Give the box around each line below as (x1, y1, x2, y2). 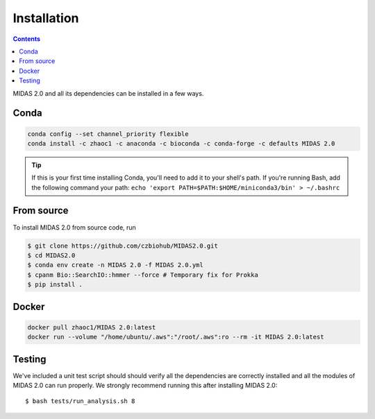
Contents (12, 35, 41, 43)
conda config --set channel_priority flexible (27, 130, 189, 138)
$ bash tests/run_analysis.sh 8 (25, 397, 135, 405)
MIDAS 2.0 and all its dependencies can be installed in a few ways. (12, 89, 204, 97)
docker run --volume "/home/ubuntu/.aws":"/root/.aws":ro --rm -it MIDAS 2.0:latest (27, 333, 324, 341)
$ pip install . (27, 281, 83, 289)
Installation (12, 10, 79, 26)
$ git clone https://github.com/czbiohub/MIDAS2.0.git (27, 241, 218, 250)
